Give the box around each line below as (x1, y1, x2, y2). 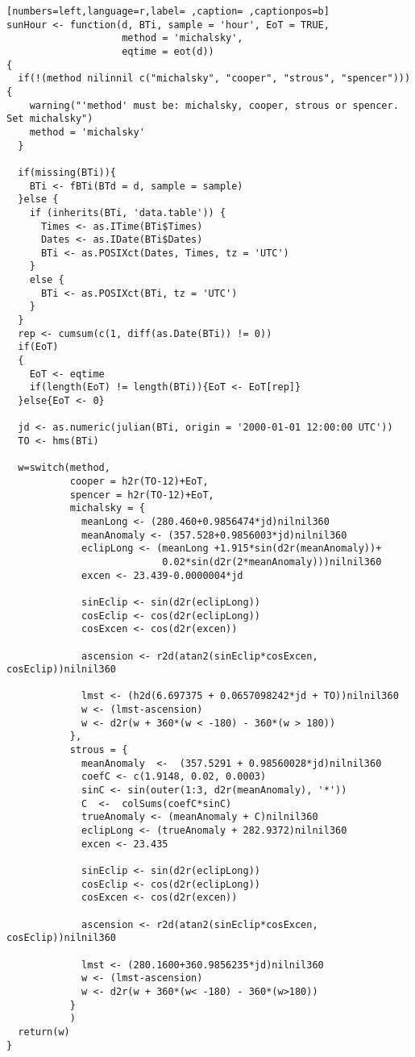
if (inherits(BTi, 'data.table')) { (29, 206, 226, 218)
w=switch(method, (18, 462, 110, 474)
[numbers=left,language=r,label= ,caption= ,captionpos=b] (6, 6, 330, 17)
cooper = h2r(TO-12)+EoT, (69, 475, 209, 487)
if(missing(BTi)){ (18, 166, 117, 178)
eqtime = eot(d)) (122, 45, 214, 57)
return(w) (18, 1026, 70, 1038)
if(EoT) (18, 341, 59, 353)
